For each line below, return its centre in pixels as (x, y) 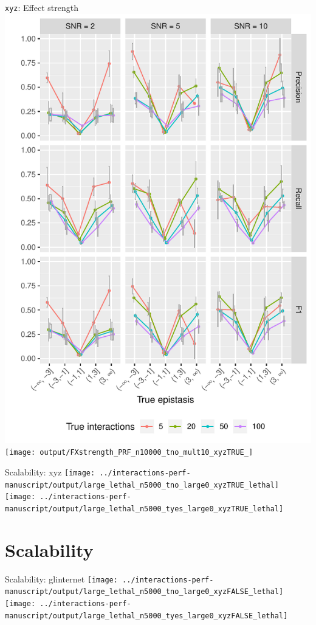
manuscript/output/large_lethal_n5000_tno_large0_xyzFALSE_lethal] (144, 592)
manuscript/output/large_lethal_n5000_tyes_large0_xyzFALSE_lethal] (146, 616)
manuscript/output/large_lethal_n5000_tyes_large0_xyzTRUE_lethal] (144, 509)
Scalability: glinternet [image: (61, 578)
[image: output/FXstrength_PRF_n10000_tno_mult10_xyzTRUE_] (129, 453)
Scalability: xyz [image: (50, 471)
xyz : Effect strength (42, 7)
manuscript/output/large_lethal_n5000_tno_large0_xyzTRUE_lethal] (142, 485)
